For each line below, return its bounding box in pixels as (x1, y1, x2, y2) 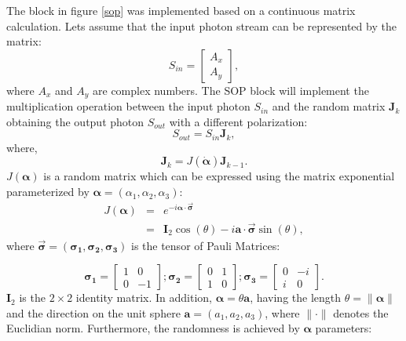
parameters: (315, 320, 372, 336)
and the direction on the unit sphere (6, 304, 181, 321)
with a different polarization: (169, 113, 308, 129)
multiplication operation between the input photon (6, 98, 251, 114)
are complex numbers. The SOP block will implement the (93, 82, 369, 98)
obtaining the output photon (6, 113, 144, 129)
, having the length (250, 289, 342, 306)
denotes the (333, 304, 389, 321)
